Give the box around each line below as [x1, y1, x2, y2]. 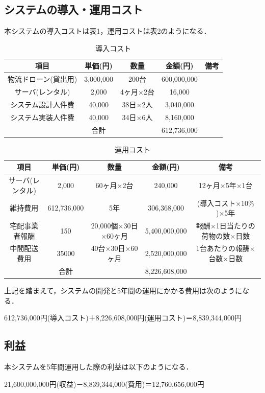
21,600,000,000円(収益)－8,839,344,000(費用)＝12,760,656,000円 [4, 378, 204, 389]
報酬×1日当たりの [196, 220, 255, 231]
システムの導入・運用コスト [4, 2, 143, 17]
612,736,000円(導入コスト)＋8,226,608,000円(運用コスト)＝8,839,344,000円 [4, 312, 242, 323]
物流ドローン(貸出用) [8, 74, 77, 84]
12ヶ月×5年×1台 [198, 179, 253, 190]
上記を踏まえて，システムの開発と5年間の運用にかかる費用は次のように [4, 285, 242, 295]
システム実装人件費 [10, 111, 74, 122]
